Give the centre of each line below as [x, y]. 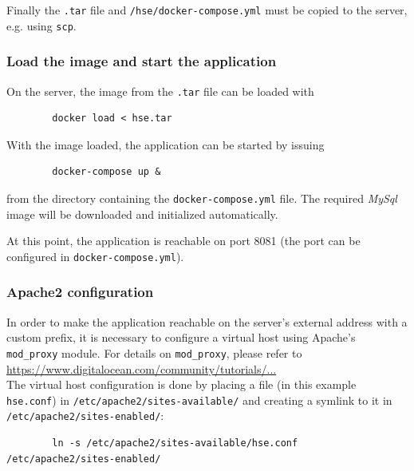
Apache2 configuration [80, 292]
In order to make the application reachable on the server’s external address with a [207, 321]
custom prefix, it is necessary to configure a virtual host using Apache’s [181, 337]
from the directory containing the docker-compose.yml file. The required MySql [202, 198]
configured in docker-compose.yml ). [95, 256]
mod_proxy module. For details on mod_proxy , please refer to [154, 352]
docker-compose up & [106, 172]
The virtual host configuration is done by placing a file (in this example [181, 384]
